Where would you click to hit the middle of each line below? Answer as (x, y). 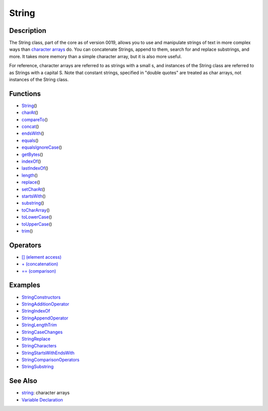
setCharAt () (33, 189)
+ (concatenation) (40, 264)
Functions (25, 94)
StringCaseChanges (42, 332)
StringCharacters (39, 346)
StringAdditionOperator (45, 304)
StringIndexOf (36, 311)
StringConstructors (41, 297)
